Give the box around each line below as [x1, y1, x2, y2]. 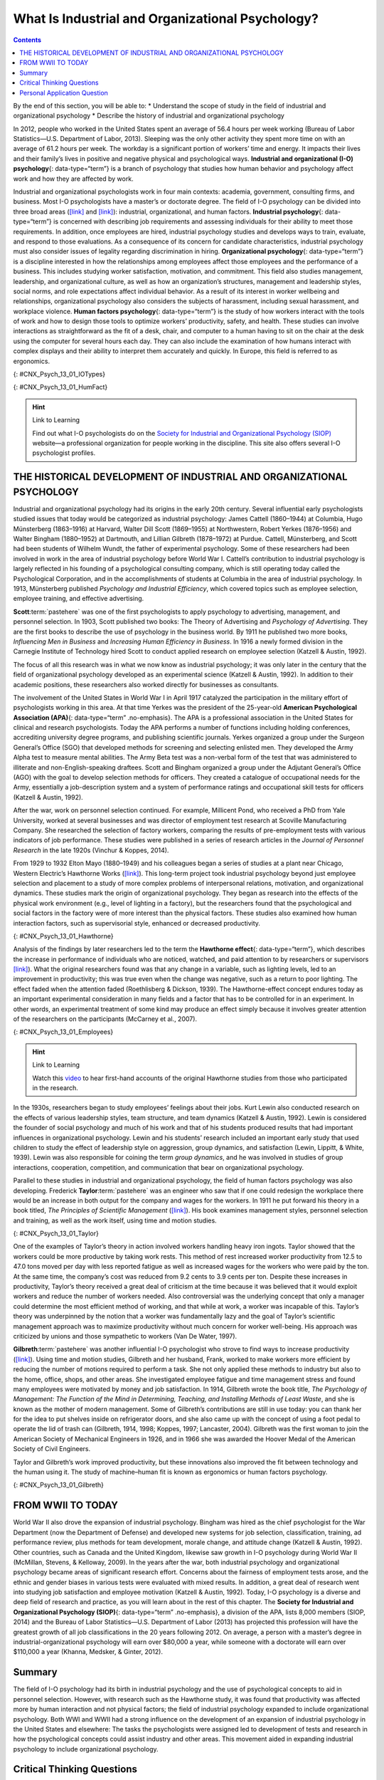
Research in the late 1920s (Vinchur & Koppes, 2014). [13, 846, 169, 854]
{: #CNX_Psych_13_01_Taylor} [13, 1229, 99, 1238]
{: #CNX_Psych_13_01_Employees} [13, 1027, 114, 1036]
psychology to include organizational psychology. [13, 1744, 159, 1753]
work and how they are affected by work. [13, 174, 134, 183]
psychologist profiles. [32, 449, 96, 457]
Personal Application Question [19, 88, 108, 97]
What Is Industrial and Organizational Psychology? [13, 11, 319, 26]
